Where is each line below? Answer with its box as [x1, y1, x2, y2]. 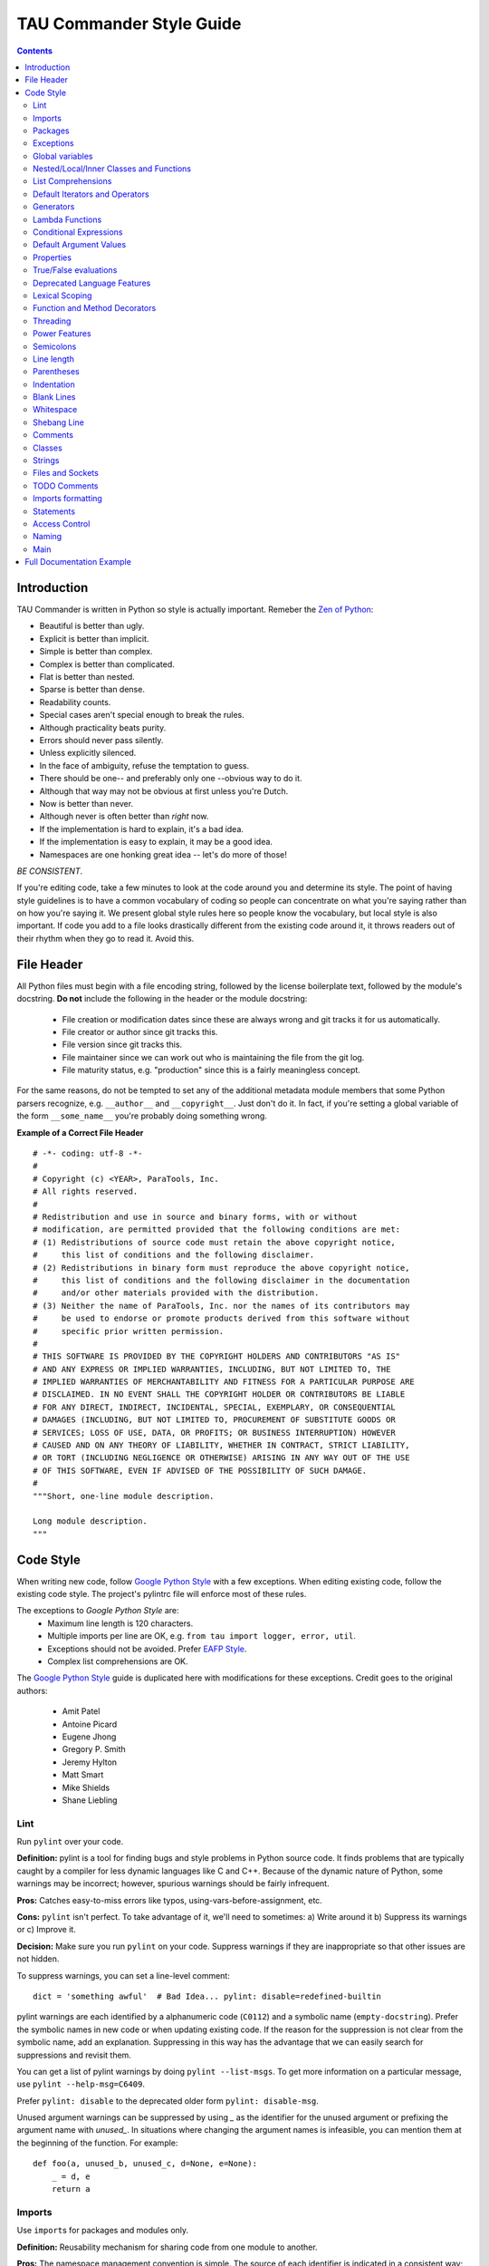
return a [51, 2184, 91, 2194]
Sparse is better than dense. [39, 684, 145, 695]
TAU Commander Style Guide [16, 14, 242, 34]
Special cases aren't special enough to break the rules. [39, 710, 244, 721]
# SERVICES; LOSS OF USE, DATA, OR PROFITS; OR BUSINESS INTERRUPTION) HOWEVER [33, 1428, 396, 1438]
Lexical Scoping [33, 290, 92, 301]
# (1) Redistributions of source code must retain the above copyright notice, [33, 1237, 396, 1247]
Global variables [33, 150, 93, 161]
